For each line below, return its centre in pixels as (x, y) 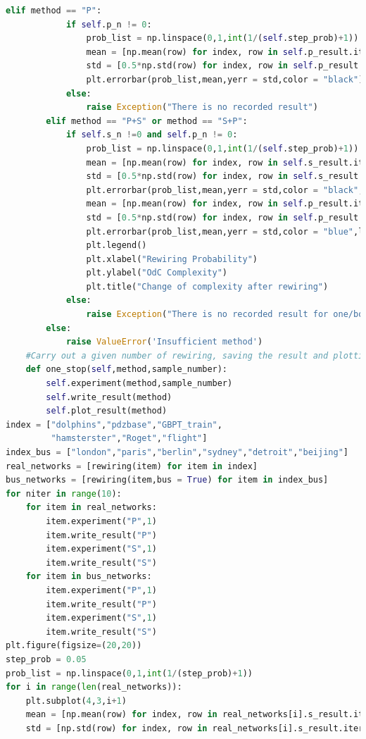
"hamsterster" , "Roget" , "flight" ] (129, 439)
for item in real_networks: (91, 508)
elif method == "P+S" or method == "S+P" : (147, 121)
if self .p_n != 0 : (109, 24)
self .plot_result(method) (107, 411)
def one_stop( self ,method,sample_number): (127, 369)
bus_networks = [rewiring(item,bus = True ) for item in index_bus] (167, 480)
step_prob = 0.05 (46, 659)
